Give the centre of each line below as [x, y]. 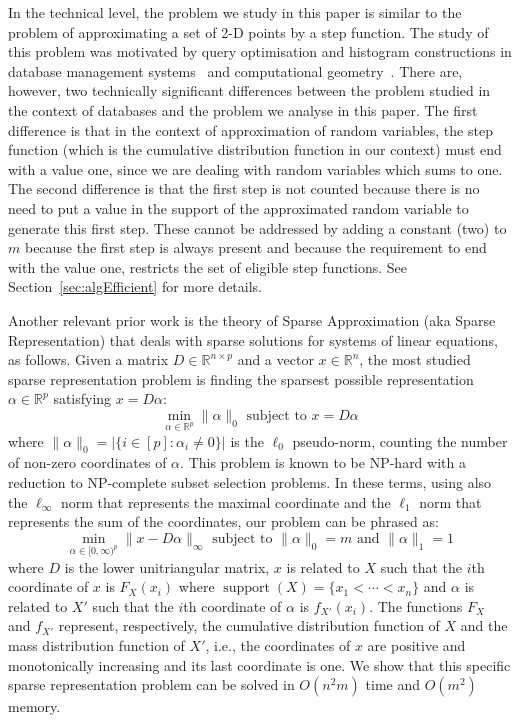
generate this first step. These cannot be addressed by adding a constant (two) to [257, 227]
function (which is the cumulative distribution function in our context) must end [255, 149]
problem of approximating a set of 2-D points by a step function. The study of [248, 31]
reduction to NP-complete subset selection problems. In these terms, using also [250, 482]
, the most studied [415, 359]
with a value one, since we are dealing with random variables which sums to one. [255, 168]
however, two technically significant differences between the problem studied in [249, 90]
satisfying [82, 398]
